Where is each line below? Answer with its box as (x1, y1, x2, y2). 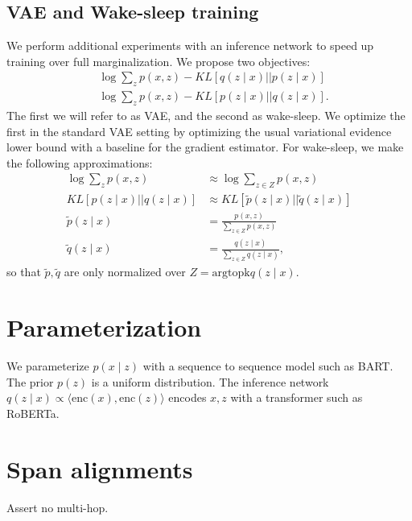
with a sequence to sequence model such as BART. (142, 358, 393, 374)
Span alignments (6, 452, 193, 485)
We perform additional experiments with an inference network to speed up (6, 37, 374, 54)
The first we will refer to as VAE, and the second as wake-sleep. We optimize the (6, 107, 406, 124)
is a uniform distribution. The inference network (91, 373, 329, 390)
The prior (6, 373, 54, 390)
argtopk (212, 267, 250, 279)
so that (6, 263, 41, 280)
